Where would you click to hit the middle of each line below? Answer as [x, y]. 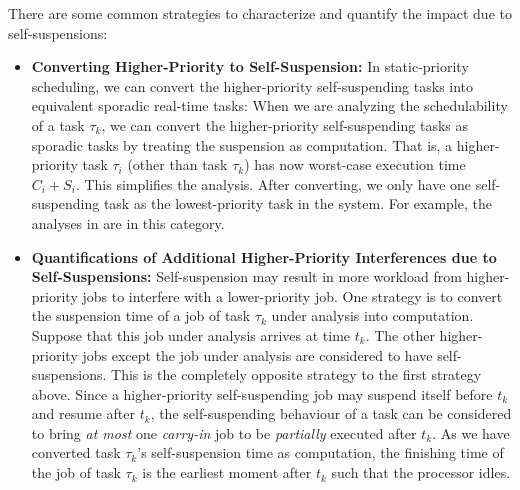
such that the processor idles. [421, 472]
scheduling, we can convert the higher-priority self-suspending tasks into [252, 85]
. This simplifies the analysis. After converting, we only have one [273, 183]
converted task [76, 452]
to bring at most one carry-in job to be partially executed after [224, 432]
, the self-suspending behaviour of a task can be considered [331, 413]
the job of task [76, 472]
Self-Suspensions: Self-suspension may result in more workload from [246, 276]
